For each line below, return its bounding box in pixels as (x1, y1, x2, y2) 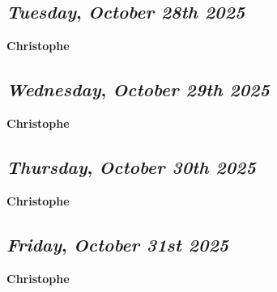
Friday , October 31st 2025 (6, 231, 229, 256)
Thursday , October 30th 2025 (6, 154, 256, 179)
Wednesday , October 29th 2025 (6, 77, 270, 102)
